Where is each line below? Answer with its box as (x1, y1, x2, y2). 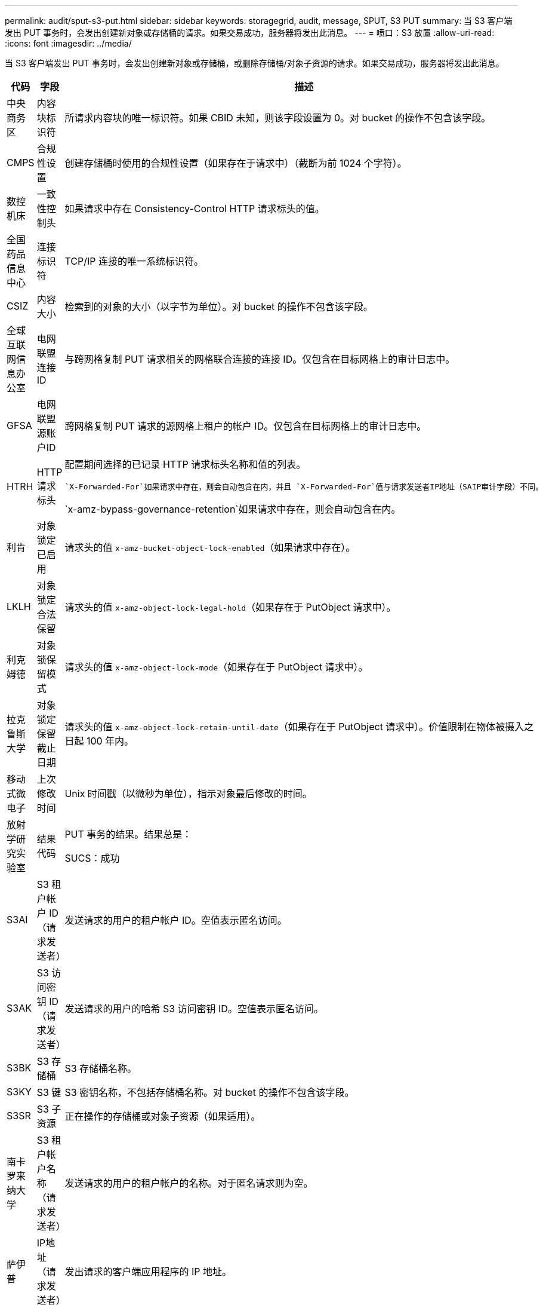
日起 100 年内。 (64, 735, 134, 747)
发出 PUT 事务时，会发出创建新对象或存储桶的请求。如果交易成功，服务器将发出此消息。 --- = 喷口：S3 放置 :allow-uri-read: (5, 27, 495, 38)
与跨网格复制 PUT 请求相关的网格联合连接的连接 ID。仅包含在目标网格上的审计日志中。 (64, 353, 455, 365)
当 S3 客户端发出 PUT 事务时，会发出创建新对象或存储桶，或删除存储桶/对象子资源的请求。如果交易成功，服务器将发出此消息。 (5, 58, 504, 68)
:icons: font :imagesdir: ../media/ (5, 38, 132, 48)
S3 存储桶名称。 (64, 1062, 137, 1074)
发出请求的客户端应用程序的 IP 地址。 (64, 1266, 232, 1278)
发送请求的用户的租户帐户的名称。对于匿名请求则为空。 (64, 1177, 313, 1189)
